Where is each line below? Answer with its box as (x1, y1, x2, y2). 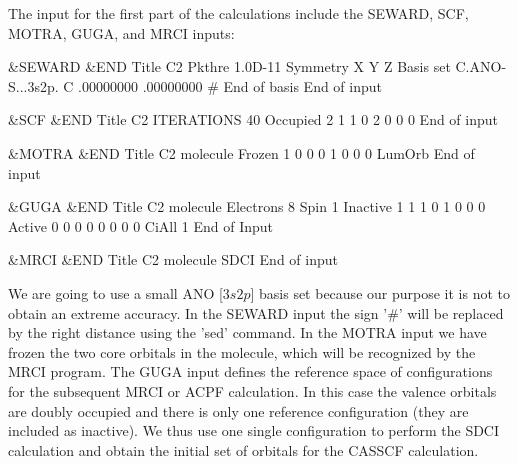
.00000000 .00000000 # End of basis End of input (78, 75, 382, 96)
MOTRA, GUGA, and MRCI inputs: (8, 22, 235, 43)
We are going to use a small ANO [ (8, 282, 223, 303)
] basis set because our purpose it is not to (250, 282, 510, 303)
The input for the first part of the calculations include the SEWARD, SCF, (8, 3, 469, 23)
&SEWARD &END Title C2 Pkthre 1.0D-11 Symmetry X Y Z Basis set (8, 56, 451, 77)
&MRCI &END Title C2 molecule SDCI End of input (8, 249, 338, 270)
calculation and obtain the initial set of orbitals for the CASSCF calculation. (8, 439, 479, 460)
